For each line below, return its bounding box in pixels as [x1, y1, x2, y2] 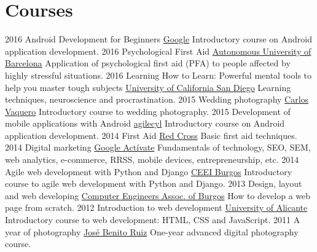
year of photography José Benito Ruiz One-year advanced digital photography [5, 225, 299, 238]
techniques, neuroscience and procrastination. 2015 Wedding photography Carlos [5, 93, 309, 106]
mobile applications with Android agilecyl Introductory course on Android [5, 117, 285, 130]
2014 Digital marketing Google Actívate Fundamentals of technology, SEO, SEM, [5, 141, 311, 154]
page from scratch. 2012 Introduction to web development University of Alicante [5, 201, 308, 214]
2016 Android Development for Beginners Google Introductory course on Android [5, 33, 312, 45]
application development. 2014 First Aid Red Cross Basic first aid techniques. [5, 128, 297, 141]
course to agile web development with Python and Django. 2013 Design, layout [5, 177, 302, 190]
